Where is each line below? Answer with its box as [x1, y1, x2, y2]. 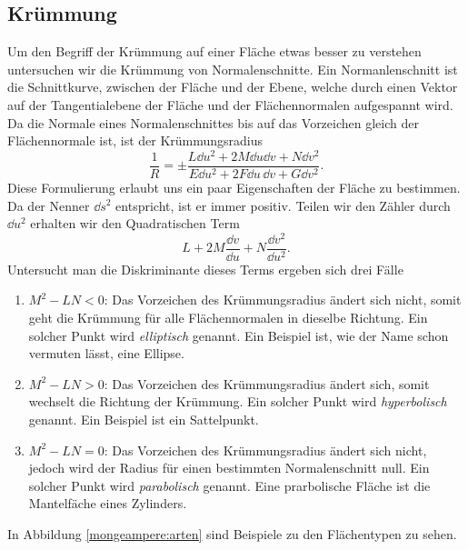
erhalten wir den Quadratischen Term [30, 214, 240, 233]
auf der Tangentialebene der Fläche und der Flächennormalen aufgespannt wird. [7, 95, 453, 114]
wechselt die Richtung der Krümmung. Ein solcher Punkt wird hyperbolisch [28, 392, 447, 411]
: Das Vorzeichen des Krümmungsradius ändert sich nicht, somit [104, 290, 462, 309]
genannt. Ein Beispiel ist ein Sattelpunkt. [28, 409, 259, 428]
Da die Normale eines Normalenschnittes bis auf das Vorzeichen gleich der [7, 113, 419, 132]
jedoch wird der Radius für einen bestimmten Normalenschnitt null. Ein [28, 458, 430, 477]
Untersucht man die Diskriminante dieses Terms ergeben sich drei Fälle [7, 259, 403, 278]
